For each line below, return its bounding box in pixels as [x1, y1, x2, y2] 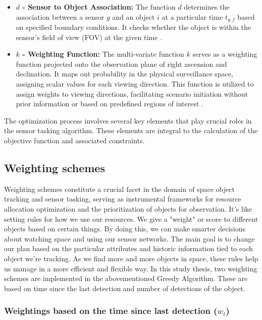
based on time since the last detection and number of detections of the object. [4, 283, 245, 293]
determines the [184, 2, 230, 12]
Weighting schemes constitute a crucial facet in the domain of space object [4, 183, 235, 194]
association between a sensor [16, 11, 104, 22]
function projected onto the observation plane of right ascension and [16, 58, 227, 69]
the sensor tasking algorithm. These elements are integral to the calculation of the [4, 125, 258, 136]
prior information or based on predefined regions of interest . [16, 98, 203, 109]
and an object [112, 11, 155, 22]
